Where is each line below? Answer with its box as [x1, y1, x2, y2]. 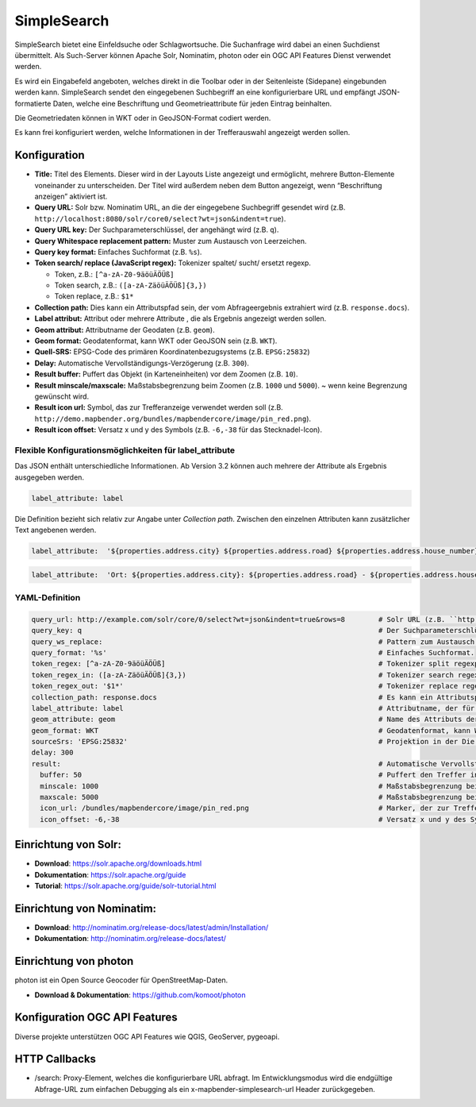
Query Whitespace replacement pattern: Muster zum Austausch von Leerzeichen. [34, 236, 307, 245]
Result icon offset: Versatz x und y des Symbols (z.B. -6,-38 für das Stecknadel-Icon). [34, 425, 323, 434]
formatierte [14, 98, 52, 108]
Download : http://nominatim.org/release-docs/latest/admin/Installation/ [34, 922, 269, 932]
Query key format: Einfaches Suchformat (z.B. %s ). [34, 247, 202, 256]
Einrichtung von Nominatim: [14, 901, 157, 915]
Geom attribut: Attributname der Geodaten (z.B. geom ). [34, 325, 215, 334]
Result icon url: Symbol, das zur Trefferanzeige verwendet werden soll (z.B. [34, 403, 283, 412]
